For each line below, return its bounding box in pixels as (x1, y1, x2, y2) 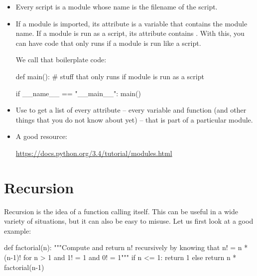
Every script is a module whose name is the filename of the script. (15, 1, 218, 11)
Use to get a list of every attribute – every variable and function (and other (15, 105, 247, 115)
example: (4, 225, 31, 236)
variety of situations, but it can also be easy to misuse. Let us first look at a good (4, 216, 254, 226)
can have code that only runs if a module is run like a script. (15, 37, 201, 48)
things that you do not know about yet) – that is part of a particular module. (15, 114, 253, 125)
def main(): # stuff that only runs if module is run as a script (15, 71, 204, 81)
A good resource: (15, 131, 68, 141)
